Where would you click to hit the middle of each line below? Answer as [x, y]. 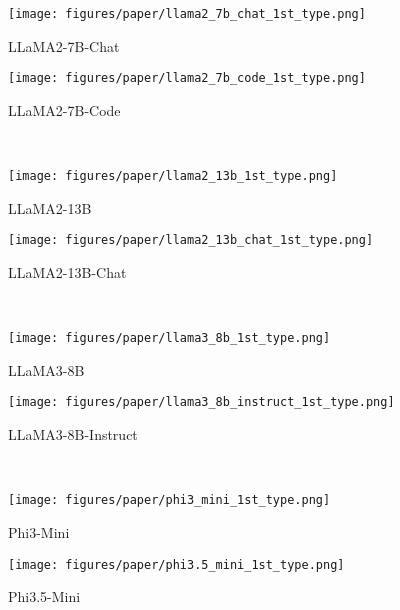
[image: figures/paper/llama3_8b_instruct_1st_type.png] [201, 402]
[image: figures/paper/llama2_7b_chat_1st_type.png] [187, 14]
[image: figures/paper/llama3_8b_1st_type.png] [169, 338]
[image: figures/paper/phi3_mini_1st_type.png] [169, 500]
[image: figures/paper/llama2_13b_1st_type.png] [173, 176]
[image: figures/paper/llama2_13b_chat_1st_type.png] [191, 240]
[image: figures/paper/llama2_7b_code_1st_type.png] [187, 78]
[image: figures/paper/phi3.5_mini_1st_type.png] [176, 564]
